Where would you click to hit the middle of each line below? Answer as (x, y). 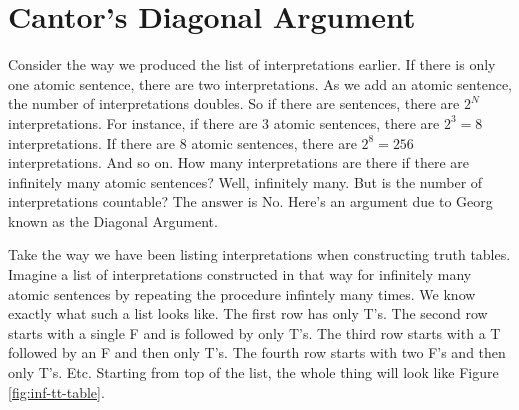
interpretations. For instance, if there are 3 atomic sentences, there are (224, 122)
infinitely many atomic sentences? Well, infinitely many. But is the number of (245, 181)
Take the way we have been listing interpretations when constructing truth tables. (259, 254)
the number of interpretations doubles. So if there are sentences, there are (234, 103)
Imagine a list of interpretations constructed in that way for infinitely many (240, 274)
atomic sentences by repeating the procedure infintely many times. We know (242, 293)
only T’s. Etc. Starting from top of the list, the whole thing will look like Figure (253, 372)
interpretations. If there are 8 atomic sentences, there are (182, 142)
